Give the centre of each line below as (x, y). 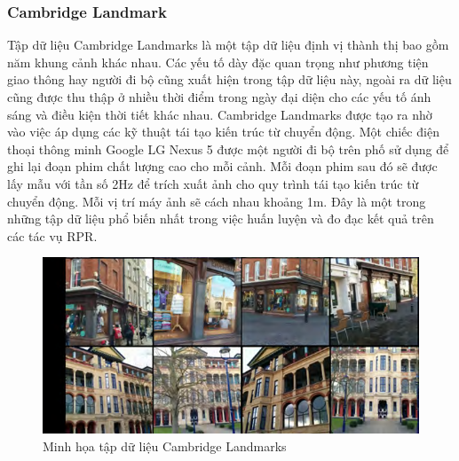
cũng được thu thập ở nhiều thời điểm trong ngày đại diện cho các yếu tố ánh (219, 97)
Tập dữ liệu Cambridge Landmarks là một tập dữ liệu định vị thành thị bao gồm (228, 45)
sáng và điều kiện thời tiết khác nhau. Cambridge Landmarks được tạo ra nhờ (220, 114)
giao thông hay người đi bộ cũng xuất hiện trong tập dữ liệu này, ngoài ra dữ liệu (229, 79)
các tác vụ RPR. (52, 235)
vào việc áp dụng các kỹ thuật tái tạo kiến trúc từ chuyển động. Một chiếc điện (223, 132)
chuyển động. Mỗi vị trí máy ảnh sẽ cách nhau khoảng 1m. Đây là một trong (217, 201)
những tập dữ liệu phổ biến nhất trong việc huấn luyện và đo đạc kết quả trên (221, 219)
